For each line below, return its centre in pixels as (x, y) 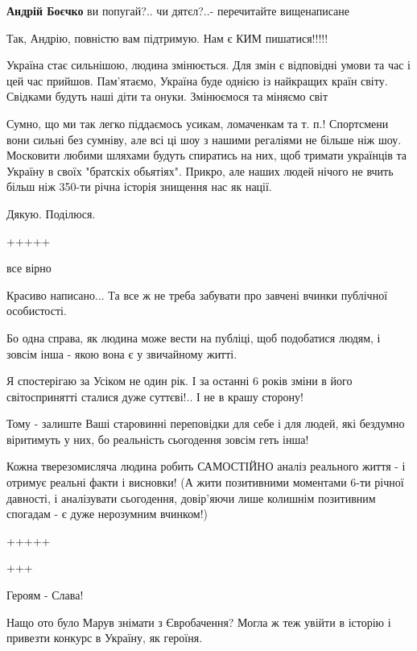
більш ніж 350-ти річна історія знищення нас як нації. (139, 187)
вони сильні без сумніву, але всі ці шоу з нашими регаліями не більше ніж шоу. (204, 139)
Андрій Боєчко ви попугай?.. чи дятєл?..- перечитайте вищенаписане (178, 10)
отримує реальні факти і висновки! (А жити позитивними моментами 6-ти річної (205, 482)
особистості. (37, 311)
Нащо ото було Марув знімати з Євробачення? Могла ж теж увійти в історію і (199, 622)
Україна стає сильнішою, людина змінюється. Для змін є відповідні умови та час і (209, 65)
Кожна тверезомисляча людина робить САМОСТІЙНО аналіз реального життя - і (206, 466)
